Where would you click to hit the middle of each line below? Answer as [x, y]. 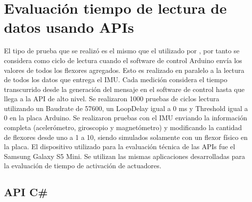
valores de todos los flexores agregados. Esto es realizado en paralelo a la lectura [124, 70]
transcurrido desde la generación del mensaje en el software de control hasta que [124, 89]
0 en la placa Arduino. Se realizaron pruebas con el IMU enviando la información [126, 118]
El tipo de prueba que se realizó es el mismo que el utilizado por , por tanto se [122, 51]
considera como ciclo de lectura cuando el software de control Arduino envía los [123, 60]
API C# [26, 192]
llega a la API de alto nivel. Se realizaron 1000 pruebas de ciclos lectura [112, 99]
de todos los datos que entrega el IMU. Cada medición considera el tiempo [116, 79]
